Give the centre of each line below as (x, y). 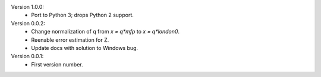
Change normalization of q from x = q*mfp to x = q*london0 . (106, 32)
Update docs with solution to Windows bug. (85, 48)
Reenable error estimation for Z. (70, 40)
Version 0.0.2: (28, 23)
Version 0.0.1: (27, 56)
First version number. (57, 64)
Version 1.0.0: (28, 7)
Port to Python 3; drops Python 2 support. (82, 15)
